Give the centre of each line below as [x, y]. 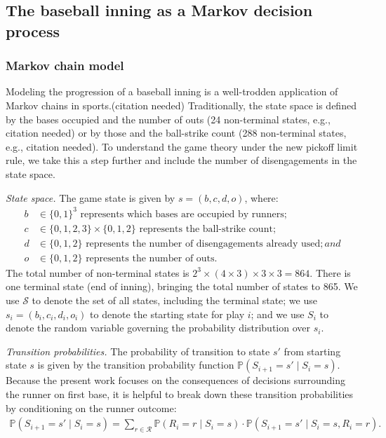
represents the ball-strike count [206, 229]
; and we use [278, 314]
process [33, 30]
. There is [330, 272]
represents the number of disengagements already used [203, 244]
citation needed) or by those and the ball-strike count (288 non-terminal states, [176, 133]
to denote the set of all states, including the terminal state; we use [174, 300]
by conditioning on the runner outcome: [91, 408]
